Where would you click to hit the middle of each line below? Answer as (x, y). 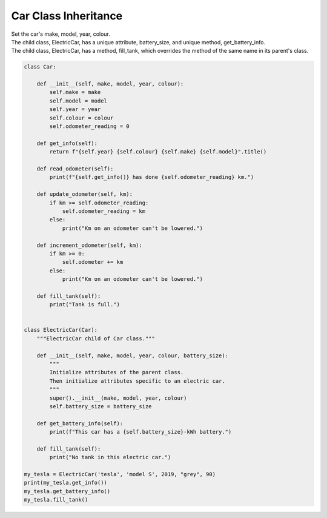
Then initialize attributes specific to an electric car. (137, 381)
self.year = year (75, 109)
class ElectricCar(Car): (61, 330)
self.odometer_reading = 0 (89, 126)
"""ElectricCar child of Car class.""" (96, 338)
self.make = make (75, 92)
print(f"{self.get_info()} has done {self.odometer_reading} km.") (152, 177)
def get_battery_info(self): (80, 423)
